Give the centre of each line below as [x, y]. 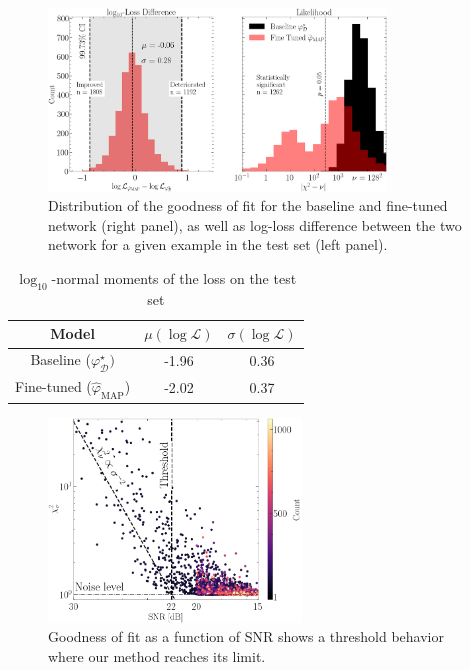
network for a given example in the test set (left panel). [218, 244]
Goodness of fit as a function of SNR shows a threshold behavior [246, 636]
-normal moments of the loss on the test [174, 278]
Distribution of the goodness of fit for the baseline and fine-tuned [248, 205]
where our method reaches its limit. [157, 655]
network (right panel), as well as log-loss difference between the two [255, 224]
